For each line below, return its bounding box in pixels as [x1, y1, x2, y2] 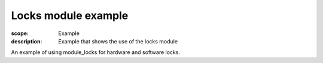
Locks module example [11, 9, 129, 22]
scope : [11, 30, 29, 37]
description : [11, 37, 42, 45]
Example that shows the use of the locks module [58, 37, 178, 45]
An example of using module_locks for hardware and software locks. [11, 49, 181, 56]
